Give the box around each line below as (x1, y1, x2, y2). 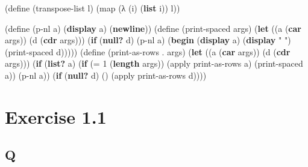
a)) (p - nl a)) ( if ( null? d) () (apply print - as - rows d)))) (5, 68, 207, 81)
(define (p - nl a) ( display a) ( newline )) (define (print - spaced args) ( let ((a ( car (5, 22, 301, 34)
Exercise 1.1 (5, 104, 107, 129)
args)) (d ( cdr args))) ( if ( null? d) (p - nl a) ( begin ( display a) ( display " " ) (5, 34, 291, 46)
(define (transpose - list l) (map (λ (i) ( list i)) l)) (5, 2, 180, 14)
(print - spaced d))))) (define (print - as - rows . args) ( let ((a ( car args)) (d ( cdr (5, 45, 291, 58)
